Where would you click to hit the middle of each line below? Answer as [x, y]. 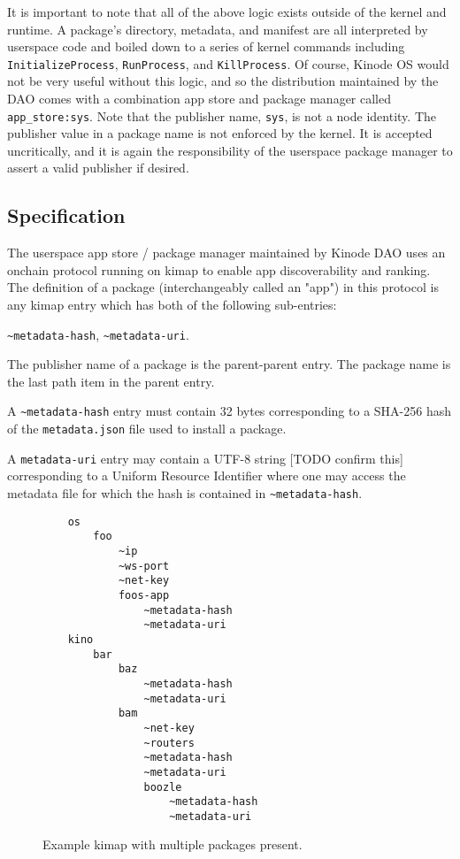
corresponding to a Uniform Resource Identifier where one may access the [207, 476]
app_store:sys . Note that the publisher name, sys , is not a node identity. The [222, 115]
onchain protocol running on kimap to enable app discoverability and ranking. [219, 269]
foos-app [144, 595]
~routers [169, 743]
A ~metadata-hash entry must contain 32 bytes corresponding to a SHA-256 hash [229, 411]
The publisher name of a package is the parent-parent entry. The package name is [229, 364]
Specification [66, 215]
